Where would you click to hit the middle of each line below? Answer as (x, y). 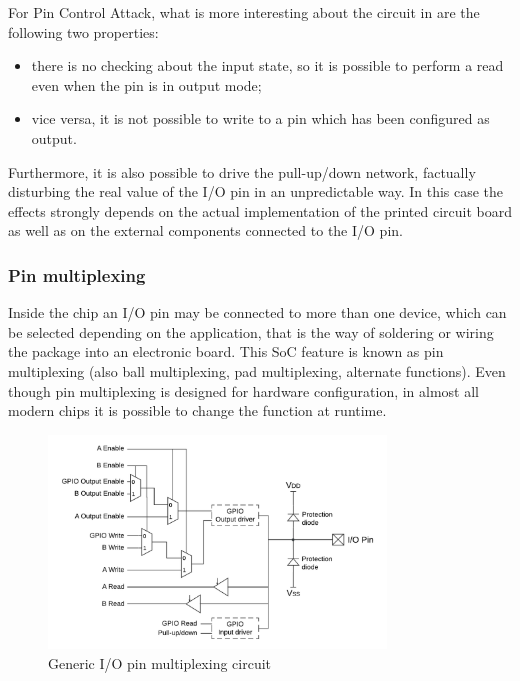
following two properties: (83, 31)
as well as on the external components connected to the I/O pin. (205, 230)
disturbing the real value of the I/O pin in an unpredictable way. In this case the (256, 191)
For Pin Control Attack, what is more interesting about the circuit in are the (244, 12)
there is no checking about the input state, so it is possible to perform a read (267, 65)
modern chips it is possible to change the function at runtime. (197, 410)
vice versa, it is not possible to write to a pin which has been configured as (260, 118)
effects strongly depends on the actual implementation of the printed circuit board (260, 210)
